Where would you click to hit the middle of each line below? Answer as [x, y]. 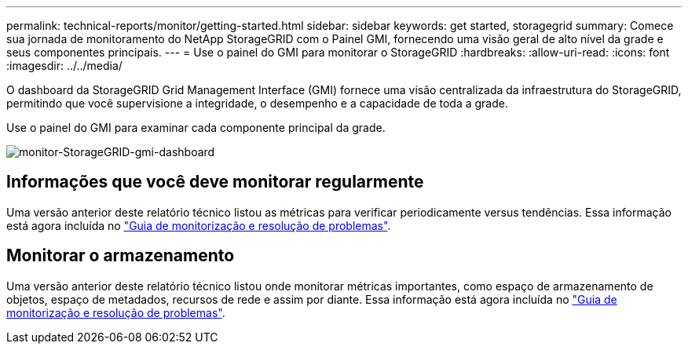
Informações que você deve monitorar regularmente [215, 182]
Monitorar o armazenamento [121, 256]
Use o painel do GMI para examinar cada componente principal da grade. [196, 128]
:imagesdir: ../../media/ [64, 66]
